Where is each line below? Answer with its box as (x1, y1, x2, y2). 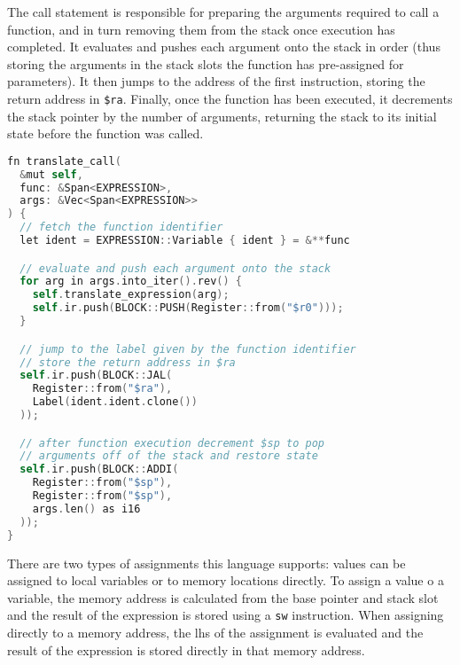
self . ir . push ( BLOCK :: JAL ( (19, 369, 173, 382)
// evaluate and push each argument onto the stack (19, 262, 331, 275)
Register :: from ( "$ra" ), (32, 382, 173, 395)
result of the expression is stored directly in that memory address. (7, 640, 365, 659)
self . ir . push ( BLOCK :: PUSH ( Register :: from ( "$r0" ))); (32, 301, 344, 315)
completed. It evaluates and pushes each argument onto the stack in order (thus (7, 37, 441, 56)
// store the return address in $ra (19, 356, 236, 369)
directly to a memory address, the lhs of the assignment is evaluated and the (7, 622, 424, 641)
